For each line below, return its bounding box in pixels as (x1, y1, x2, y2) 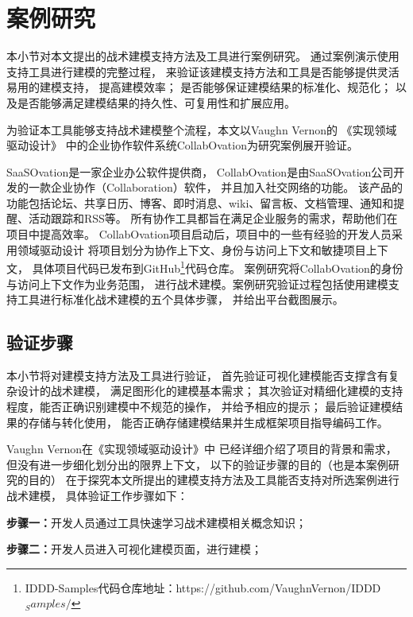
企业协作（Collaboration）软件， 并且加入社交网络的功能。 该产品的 (50, 179, 403, 196)
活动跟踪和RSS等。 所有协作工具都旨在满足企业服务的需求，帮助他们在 (28, 210, 398, 227)
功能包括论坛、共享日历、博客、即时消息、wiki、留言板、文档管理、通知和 (6, 194, 394, 211)
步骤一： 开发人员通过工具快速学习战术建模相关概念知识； (6, 514, 307, 530)
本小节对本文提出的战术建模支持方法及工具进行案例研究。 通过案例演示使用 (6, 48, 399, 64)
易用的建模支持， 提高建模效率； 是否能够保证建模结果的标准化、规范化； (6, 79, 392, 95)
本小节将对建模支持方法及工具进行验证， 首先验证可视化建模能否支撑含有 (6, 367, 388, 383)
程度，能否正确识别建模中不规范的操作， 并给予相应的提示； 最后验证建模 (6, 398, 392, 415)
